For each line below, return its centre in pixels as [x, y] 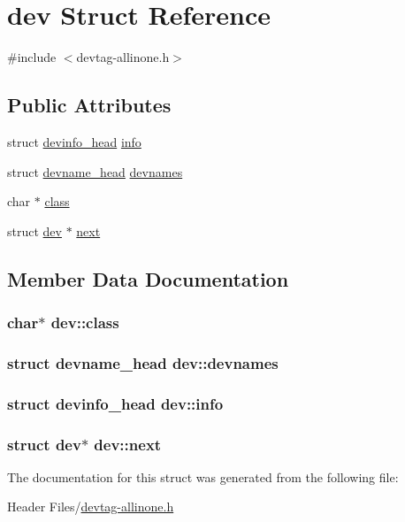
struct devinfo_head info [74, 141]
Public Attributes [89, 105]
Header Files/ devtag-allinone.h [91, 507]
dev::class [85, 322]
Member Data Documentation [148, 278]
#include [32, 57]
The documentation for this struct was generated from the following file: [203, 476]
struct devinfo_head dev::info [115, 403]
